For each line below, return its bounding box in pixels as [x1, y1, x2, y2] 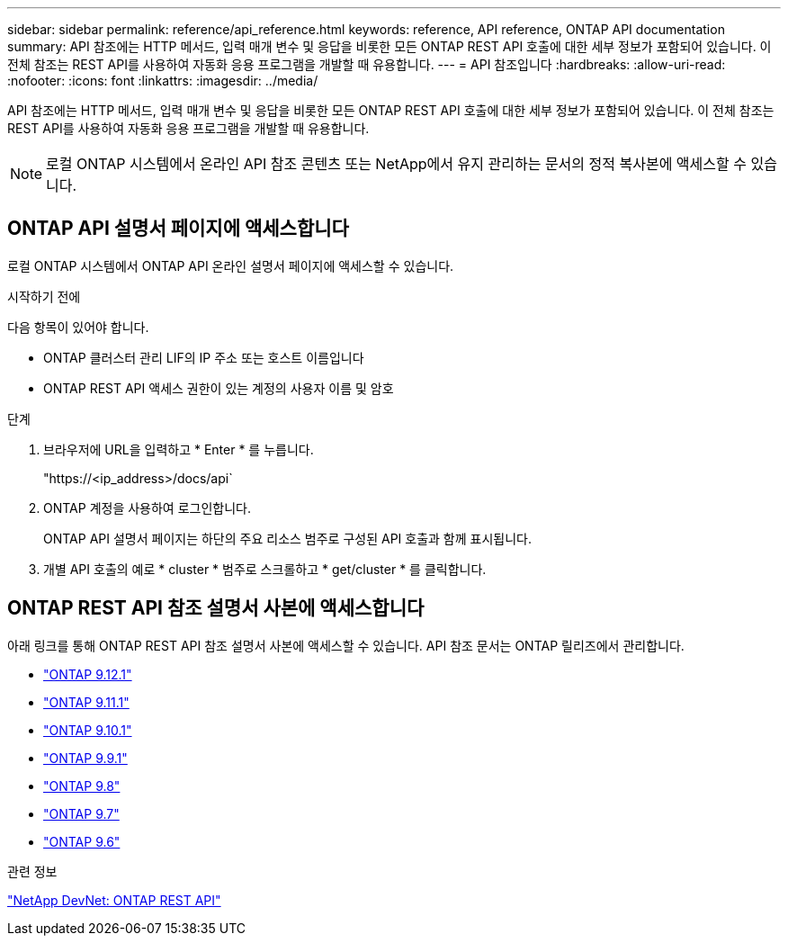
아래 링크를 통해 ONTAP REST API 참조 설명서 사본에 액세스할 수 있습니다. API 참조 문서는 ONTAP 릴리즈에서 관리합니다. [7, 637, 685, 653]
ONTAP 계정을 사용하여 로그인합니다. [43, 499, 251, 516]
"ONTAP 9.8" [43, 777, 121, 794]
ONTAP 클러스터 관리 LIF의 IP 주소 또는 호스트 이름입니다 [43, 349, 364, 365]
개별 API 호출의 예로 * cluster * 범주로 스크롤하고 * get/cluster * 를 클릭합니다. [43, 561, 487, 577]
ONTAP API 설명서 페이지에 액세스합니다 [7, 217, 349, 240]
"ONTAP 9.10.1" [43, 722, 132, 738]
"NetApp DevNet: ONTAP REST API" [7, 892, 221, 908]
